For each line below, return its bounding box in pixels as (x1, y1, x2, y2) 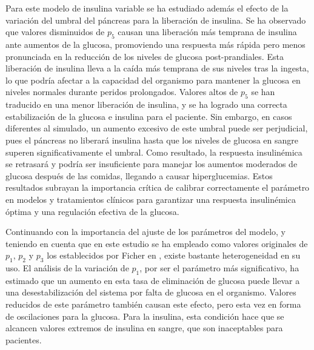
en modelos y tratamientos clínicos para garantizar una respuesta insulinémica (5, 193, 296, 205)
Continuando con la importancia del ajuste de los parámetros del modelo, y (5, 225, 286, 238)
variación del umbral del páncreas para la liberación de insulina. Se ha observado (5, 13, 306, 26)
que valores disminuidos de (5, 25, 105, 38)
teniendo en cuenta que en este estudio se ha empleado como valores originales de (5, 237, 308, 249)
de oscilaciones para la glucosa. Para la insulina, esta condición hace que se (5, 309, 284, 322)
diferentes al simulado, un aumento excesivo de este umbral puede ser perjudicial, (5, 122, 308, 134)
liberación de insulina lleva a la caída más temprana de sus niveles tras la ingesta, (5, 62, 309, 74)
